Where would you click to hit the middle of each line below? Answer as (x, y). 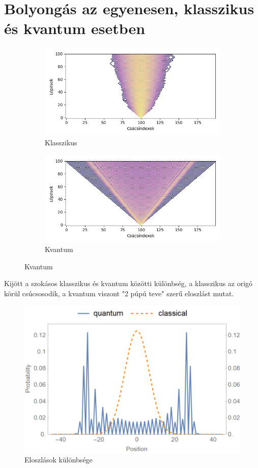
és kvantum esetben (75, 28)
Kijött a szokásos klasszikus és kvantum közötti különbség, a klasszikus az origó (128, 283)
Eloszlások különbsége (59, 460)
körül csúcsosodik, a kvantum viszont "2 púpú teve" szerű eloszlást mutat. (119, 293)
